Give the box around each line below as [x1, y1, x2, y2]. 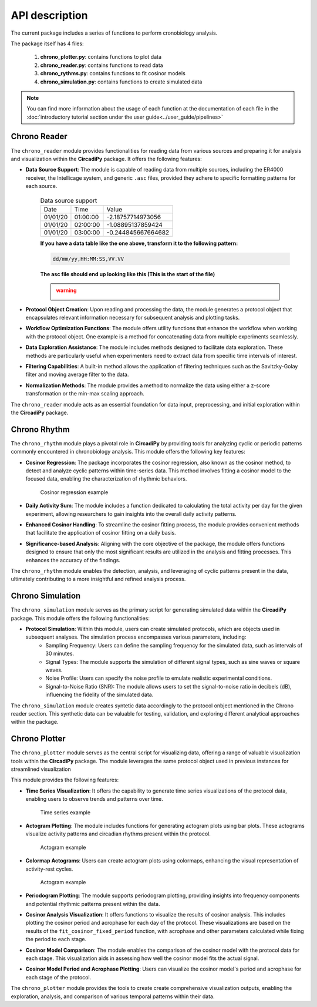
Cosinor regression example [40, 488, 109, 496]
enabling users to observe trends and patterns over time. [25, 795, 164, 803]
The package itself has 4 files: [11, 40, 85, 47]
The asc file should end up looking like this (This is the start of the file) [40, 270, 215, 277]
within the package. [11, 719, 59, 726]
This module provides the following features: [11, 776, 119, 784]
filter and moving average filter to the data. [25, 371, 129, 378]
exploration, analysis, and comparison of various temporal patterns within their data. [11, 993, 215, 1000]
